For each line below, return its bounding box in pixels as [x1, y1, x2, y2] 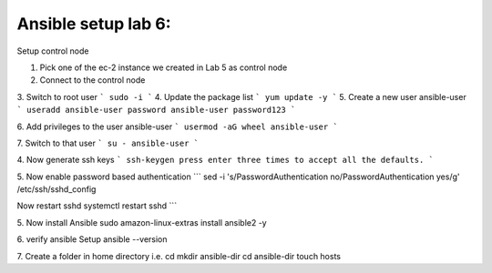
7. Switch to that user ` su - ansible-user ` [16, 137, 200, 148]
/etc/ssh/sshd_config [16, 184, 97, 195]
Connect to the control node [39, 75, 146, 86]
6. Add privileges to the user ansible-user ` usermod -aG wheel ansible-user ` [16, 121, 339, 132]
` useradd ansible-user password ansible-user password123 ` [16, 105, 296, 116]
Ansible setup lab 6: [16, 14, 172, 34]
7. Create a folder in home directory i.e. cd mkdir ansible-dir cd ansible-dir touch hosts [16, 250, 342, 261]
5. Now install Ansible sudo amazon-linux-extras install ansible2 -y [16, 217, 268, 227]
